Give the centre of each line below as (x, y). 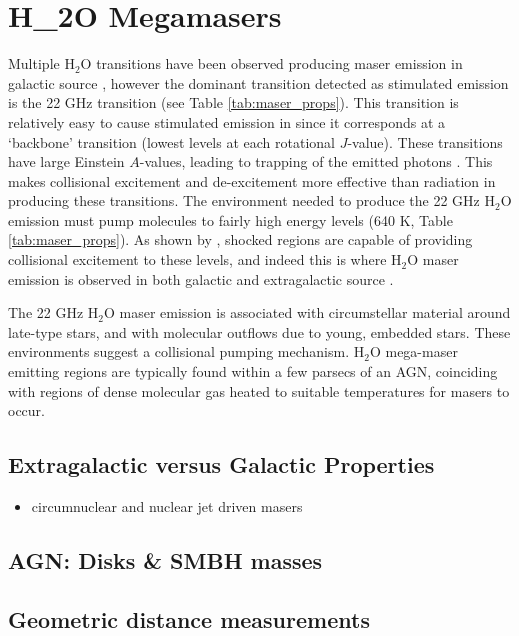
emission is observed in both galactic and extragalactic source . (201, 278)
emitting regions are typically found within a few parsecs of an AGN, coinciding (253, 371)
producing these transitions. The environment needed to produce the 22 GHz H (251, 200)
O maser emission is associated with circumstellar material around (307, 312)
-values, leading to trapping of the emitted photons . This (316, 161)
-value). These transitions (425, 141)
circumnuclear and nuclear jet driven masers (167, 506)
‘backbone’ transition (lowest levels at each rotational (171, 141)
